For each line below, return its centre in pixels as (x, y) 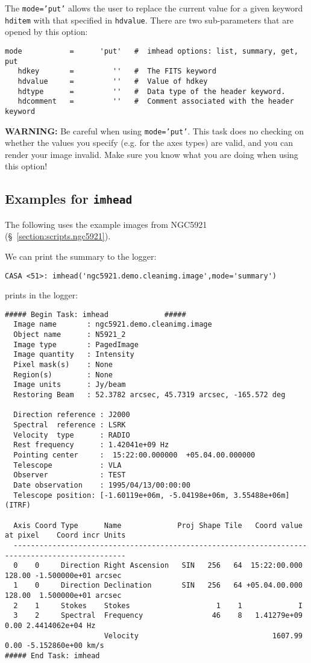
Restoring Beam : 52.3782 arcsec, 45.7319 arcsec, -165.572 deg (149, 395)
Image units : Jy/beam (70, 385)
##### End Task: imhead (52, 656)
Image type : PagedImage (76, 344)
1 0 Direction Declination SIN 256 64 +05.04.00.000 (158, 586)
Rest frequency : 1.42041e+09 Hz (91, 445)
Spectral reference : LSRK (70, 425)
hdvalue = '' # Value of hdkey (113, 81)
